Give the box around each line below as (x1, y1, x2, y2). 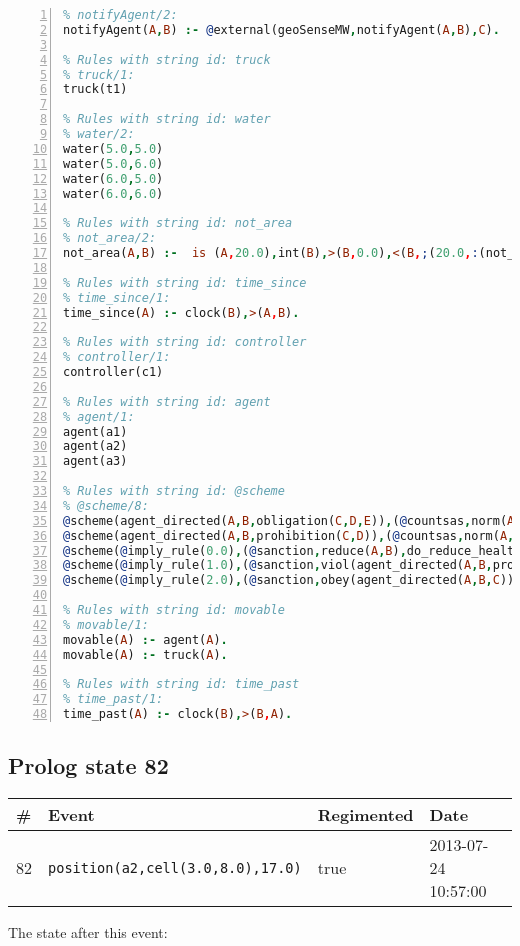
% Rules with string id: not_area (63, 216, 293, 231)
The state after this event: (8, 922, 168, 943)
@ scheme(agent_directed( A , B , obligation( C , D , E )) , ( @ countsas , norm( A (63, 513, 515, 528)
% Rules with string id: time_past (63, 677, 300, 692)
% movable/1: (63, 617, 149, 632)
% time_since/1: (63, 290, 171, 305)
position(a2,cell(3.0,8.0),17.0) (48, 859, 302, 876)
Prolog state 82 (8, 750, 169, 781)
